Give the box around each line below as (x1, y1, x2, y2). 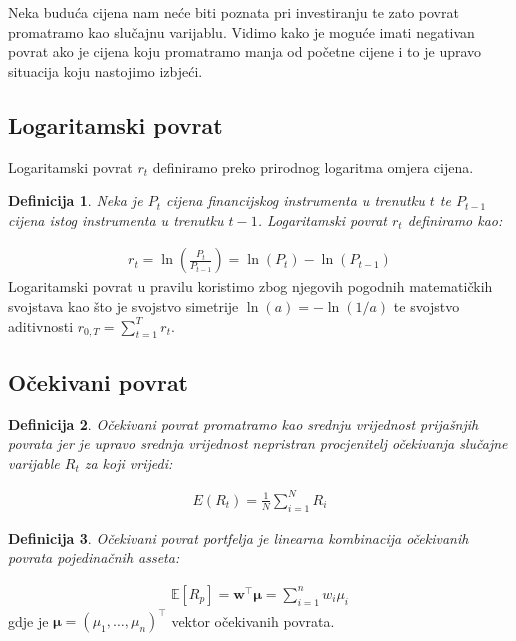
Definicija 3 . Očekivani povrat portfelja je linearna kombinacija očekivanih (8, 527, 469, 548)
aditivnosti (8, 315, 74, 336)
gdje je (8, 610, 49, 631)
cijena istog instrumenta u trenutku (8, 209, 224, 230)
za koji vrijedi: (84, 452, 173, 473)
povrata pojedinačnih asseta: (8, 547, 180, 568)
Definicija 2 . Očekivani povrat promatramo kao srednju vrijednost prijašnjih (8, 413, 479, 434)
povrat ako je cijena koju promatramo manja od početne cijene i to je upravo (8, 41, 482, 62)
